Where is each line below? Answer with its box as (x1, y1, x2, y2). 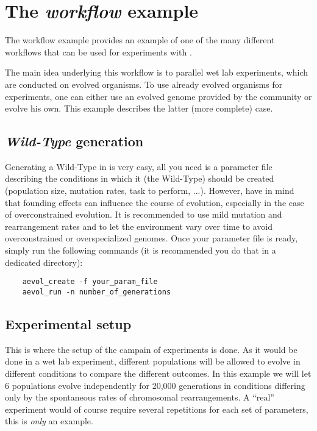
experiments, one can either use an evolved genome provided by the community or (5, 90, 312, 102)
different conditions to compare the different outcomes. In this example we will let (5, 366, 312, 379)
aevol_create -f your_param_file (22, 277, 158, 287)
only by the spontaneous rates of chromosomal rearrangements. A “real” (5, 391, 274, 404)
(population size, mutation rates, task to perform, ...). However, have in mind (5, 184, 294, 197)
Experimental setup (5, 314, 132, 333)
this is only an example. (5, 415, 93, 427)
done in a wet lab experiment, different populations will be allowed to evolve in (5, 355, 301, 368)
